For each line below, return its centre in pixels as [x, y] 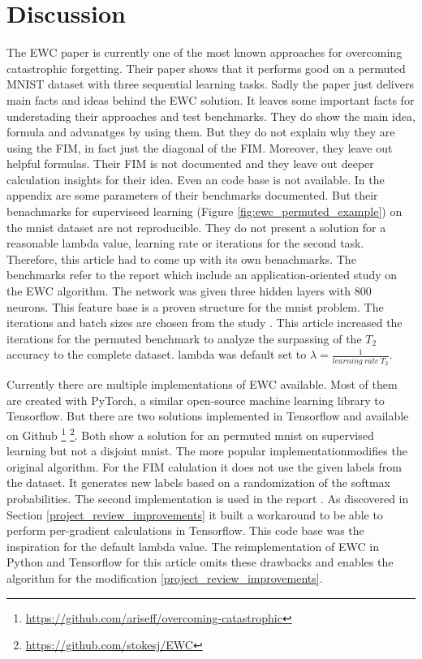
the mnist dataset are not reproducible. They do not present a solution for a [196, 227]
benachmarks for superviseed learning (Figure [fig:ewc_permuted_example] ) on [205, 211]
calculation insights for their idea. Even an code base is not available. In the [196, 179]
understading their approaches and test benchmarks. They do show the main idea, [211, 116]
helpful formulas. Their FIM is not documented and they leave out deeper [190, 164]
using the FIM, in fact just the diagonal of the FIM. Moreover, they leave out [200, 147]
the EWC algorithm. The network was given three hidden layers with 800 [189, 291]
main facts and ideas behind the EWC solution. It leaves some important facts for [211, 99]
